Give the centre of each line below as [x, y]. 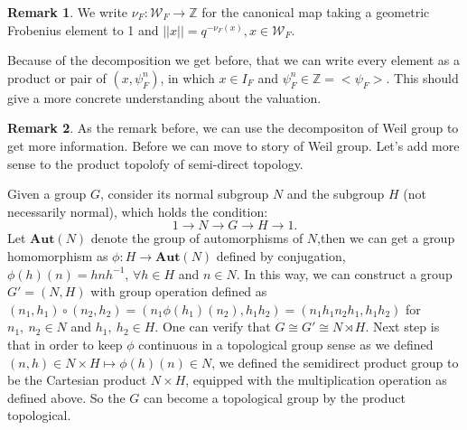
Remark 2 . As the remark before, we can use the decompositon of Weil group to [233, 128]
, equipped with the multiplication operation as [316, 380]
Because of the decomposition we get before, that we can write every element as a [233, 60]
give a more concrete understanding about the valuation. [164, 97]
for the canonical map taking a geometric [316, 12]
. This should [422, 77]
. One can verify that [213, 327]
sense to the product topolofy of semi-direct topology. [155, 163]
